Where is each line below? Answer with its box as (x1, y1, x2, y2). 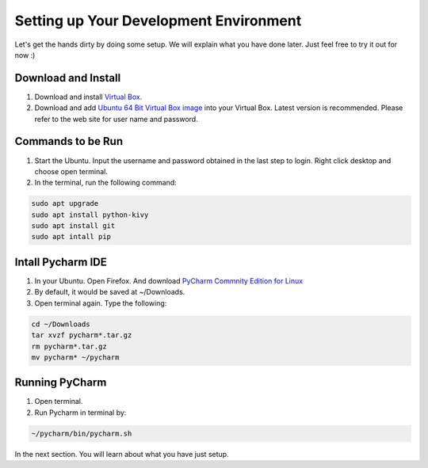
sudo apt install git (31, 222, 116, 230)
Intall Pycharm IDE (14, 255, 107, 268)
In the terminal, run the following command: (34, 178, 178, 188)
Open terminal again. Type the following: (34, 298, 167, 308)
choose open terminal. (34, 166, 109, 176)
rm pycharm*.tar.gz (31, 341, 107, 351)
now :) (14, 50, 36, 59)
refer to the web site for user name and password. (34, 114, 198, 124)
